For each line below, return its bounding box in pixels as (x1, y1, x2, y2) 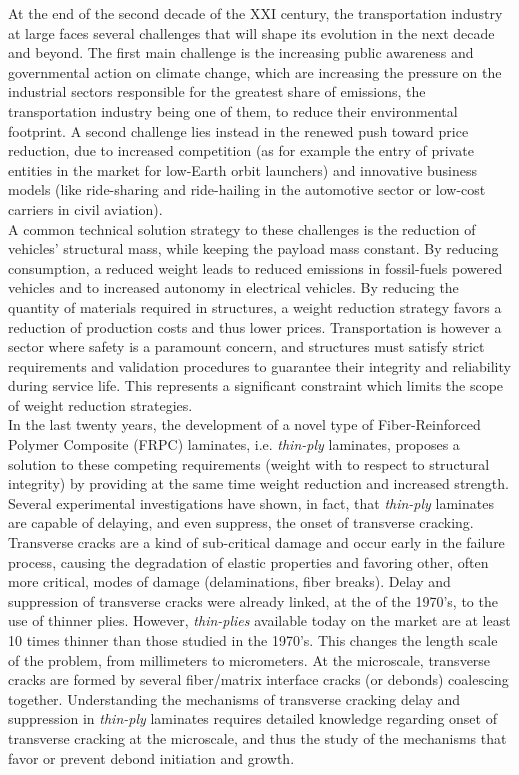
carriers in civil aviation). (8, 198, 163, 219)
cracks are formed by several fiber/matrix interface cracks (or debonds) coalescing (8, 669, 509, 690)
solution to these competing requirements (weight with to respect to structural (8, 453, 490, 474)
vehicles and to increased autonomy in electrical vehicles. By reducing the (8, 277, 459, 298)
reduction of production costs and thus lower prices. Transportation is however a (8, 316, 502, 337)
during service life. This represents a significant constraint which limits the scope (8, 375, 504, 396)
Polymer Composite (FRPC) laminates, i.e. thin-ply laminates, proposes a (8, 434, 460, 455)
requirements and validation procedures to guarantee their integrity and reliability (8, 355, 511, 376)
